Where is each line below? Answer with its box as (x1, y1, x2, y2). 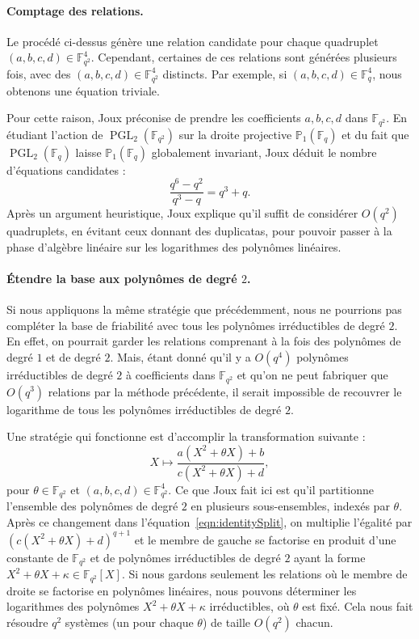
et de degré (46, 349, 101, 366)
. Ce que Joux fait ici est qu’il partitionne (168, 480, 375, 497)
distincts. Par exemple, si (162, 65, 287, 82)
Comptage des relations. (6, 2, 144, 19)
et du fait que (341, 125, 409, 142)
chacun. (295, 613, 333, 630)
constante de (6, 548, 69, 565)
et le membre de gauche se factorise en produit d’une (134, 531, 396, 548)
